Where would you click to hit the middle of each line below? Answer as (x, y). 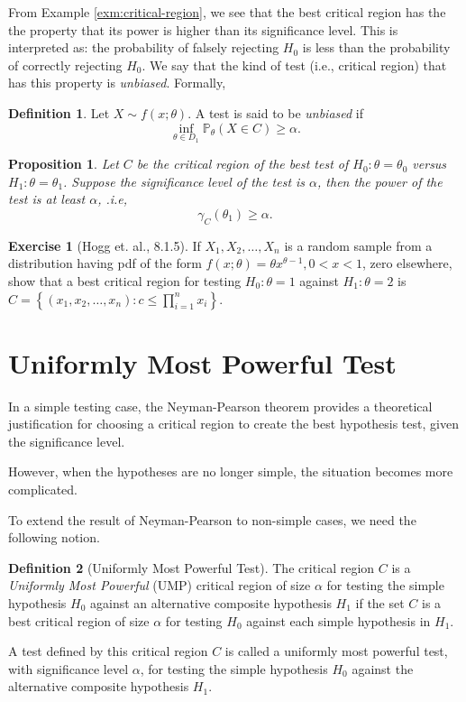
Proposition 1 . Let (64, 164)
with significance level (69, 668)
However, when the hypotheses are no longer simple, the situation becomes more (231, 471)
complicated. (43, 490)
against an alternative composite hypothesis (210, 603)
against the (383, 668)
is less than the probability (376, 47)
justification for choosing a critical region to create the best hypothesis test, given (233, 424)
